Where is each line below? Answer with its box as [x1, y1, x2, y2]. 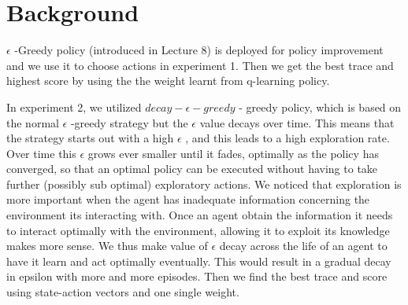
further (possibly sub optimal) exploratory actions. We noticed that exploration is [6, 175, 402, 192]
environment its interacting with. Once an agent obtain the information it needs [6, 207, 393, 223]
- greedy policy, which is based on [239, 98, 402, 115]
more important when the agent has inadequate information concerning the [6, 191, 370, 208]
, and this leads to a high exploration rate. [185, 130, 390, 146]
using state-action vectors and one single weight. [6, 284, 239, 300]
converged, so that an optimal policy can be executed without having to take [6, 160, 378, 177]
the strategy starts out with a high [6, 130, 174, 146]
